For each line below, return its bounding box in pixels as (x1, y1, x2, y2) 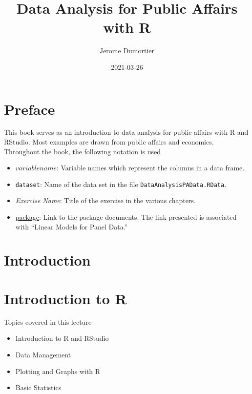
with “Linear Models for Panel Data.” (15, 221, 128, 231)
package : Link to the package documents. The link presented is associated (15, 212, 237, 222)
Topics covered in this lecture (4, 316, 92, 327)
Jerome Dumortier (99, 45, 155, 56)
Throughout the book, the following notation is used (4, 146, 161, 156)
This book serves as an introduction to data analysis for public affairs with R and (4, 127, 249, 137)
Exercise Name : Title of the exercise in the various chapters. (15, 195, 196, 206)
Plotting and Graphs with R (15, 366, 101, 376)
